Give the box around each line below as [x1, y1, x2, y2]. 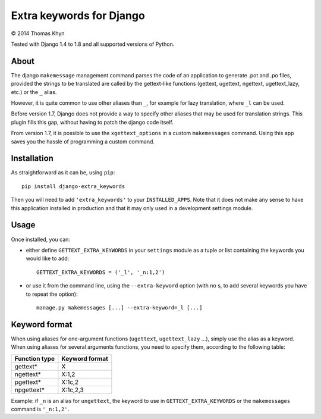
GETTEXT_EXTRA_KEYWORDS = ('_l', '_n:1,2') [36, 268, 165, 276]
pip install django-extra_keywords [21, 183, 125, 190]
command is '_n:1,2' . [11, 405, 70, 412]
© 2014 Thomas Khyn [11, 30, 65, 37]
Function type [14, 354, 55, 362]
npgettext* [14, 386, 45, 394]
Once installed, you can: [11, 236, 71, 243]
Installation [11, 154, 53, 164]
